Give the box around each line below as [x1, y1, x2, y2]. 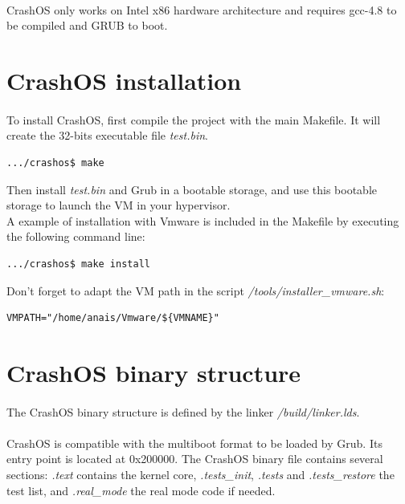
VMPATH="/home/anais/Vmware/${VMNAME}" [6, 312, 219, 324]
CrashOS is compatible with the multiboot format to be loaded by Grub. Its [6, 434, 382, 451]
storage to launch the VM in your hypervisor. [6, 197, 231, 213]
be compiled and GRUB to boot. [6, 17, 168, 34]
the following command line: [6, 228, 145, 245]
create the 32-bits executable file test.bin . [6, 127, 208, 144]
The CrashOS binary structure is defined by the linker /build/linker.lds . [6, 403, 360, 420]
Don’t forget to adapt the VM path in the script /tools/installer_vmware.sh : [6, 282, 385, 299]
